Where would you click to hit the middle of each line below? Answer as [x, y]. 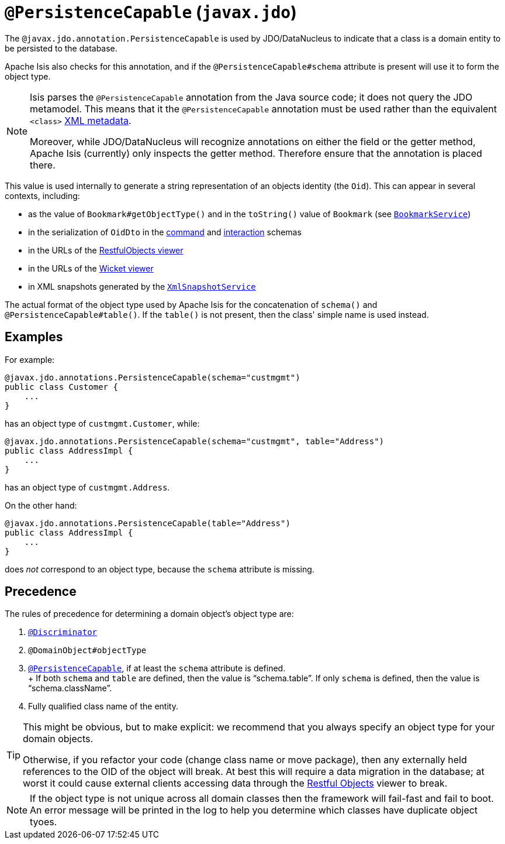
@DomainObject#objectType [87, 651]
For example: [30, 359]
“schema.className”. [70, 688]
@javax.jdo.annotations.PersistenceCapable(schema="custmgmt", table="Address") [195, 441]
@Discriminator [63, 632]
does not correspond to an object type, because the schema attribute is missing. [160, 569]
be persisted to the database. [61, 48]
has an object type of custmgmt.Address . [87, 487]
